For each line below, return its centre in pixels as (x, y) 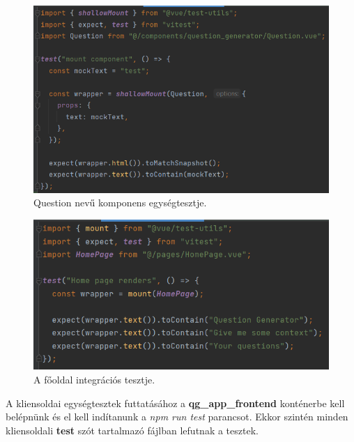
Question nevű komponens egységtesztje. (120, 203)
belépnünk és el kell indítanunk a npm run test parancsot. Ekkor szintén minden (177, 417)
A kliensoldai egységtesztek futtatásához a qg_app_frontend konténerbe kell (175, 403)
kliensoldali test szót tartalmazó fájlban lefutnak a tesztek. (132, 430)
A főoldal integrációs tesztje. (94, 380)
